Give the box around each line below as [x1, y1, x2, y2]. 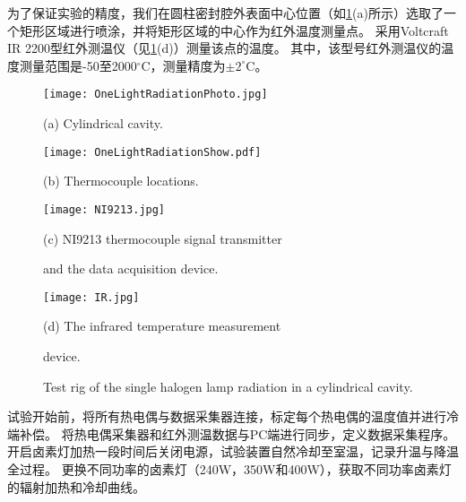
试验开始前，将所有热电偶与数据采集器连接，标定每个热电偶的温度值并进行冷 [7, 407, 459, 426]
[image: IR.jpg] [43, 290, 140, 304]
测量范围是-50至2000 [19, 56, 137, 74]
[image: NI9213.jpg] [43, 203, 166, 216]
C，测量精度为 [141, 56, 226, 74]
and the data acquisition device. [43, 259, 219, 278]
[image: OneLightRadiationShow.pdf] [43, 145, 262, 159]
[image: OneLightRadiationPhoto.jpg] [43, 88, 268, 101]
